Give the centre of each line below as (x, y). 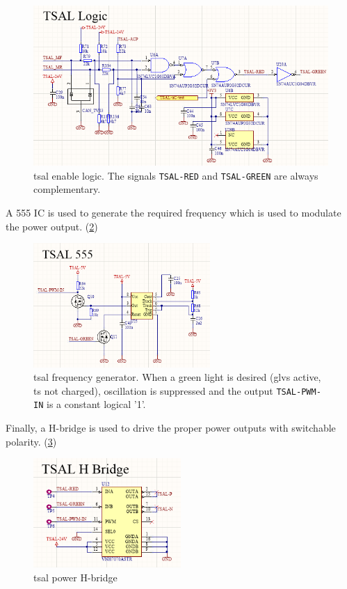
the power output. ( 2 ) (52, 226)
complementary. (67, 189)
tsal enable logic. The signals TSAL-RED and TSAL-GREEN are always (176, 175)
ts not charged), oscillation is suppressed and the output (153, 390)
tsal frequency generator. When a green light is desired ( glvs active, (177, 377)
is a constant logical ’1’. (96, 404)
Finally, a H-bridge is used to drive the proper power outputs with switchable (171, 427)
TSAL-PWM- (299, 392)
